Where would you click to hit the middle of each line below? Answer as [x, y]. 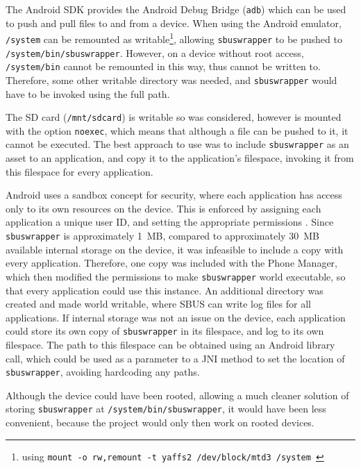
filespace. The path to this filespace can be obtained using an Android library [170, 344]
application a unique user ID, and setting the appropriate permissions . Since [170, 222]
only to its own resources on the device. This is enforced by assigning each [163, 208]
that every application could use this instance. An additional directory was [165, 290]
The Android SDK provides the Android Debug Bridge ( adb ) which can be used [176, 9]
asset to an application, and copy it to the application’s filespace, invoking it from [180, 158]
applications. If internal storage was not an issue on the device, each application [176, 317]
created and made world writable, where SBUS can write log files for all [158, 304]
